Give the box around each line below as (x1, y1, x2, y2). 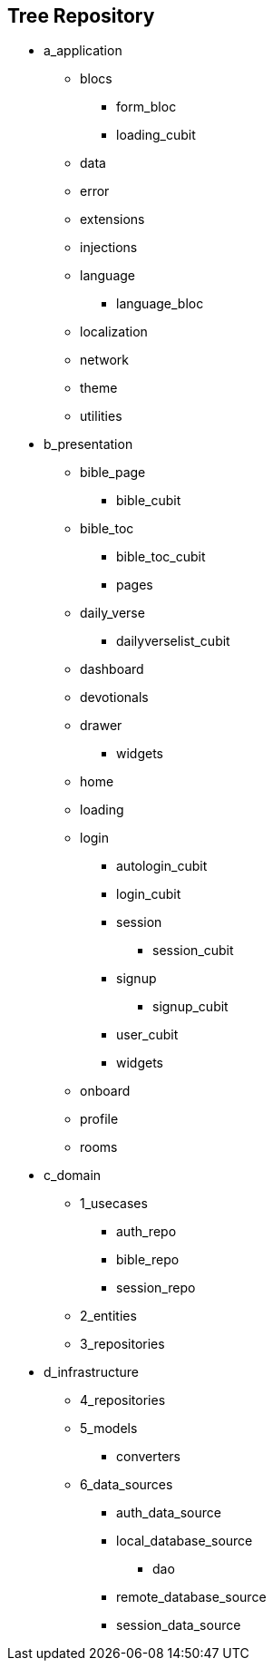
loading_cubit (116, 127, 196, 143)
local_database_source (116, 1533, 253, 1549)
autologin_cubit (116, 858, 208, 874)
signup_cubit (152, 999, 229, 1015)
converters (116, 1449, 180, 1465)
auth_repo (116, 1224, 177, 1240)
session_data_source (116, 1617, 241, 1634)
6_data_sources (80, 1477, 173, 1493)
